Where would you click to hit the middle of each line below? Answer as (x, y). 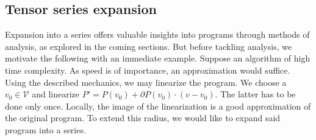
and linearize (56, 94)
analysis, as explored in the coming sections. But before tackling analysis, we (149, 46)
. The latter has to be (255, 94)
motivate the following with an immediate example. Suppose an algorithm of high (158, 58)
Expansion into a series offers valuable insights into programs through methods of (157, 34)
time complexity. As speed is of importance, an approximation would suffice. (148, 70)
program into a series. (45, 129)
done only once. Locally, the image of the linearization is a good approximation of (158, 106)
